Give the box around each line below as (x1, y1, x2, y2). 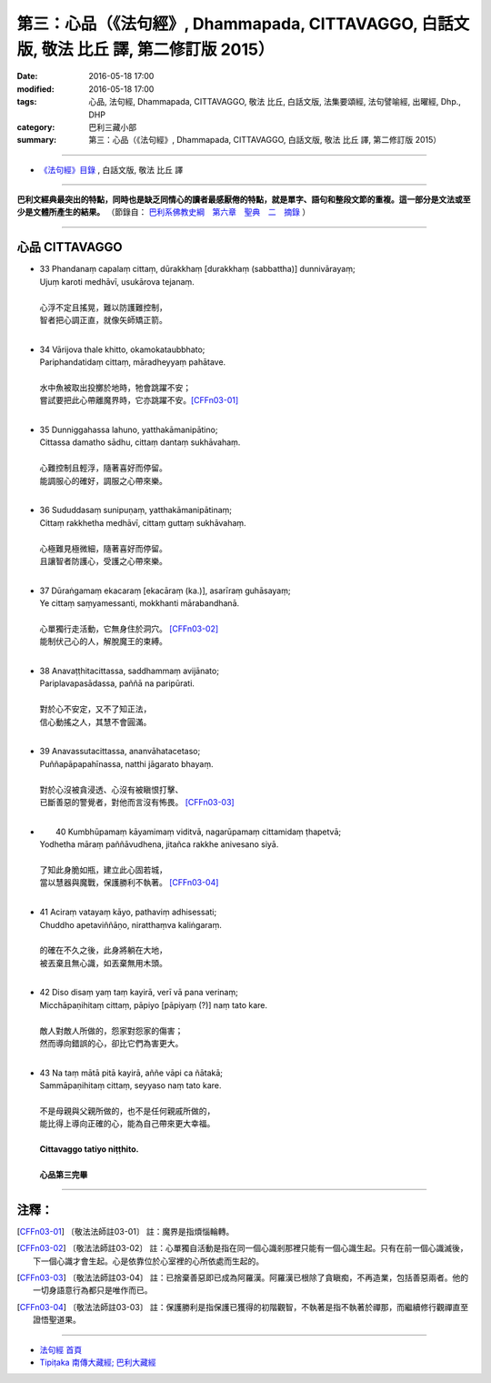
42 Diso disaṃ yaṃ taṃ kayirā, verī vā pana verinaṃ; (39, 987, 238, 998)
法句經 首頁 (39, 1344, 82, 1355)
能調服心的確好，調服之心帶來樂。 (39, 475, 167, 486)
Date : (16, 71, 38, 82)
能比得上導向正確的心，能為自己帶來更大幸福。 (39, 1118, 215, 1129)
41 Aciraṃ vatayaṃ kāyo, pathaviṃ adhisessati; (39, 906, 217, 918)
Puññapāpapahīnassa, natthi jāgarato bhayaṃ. (39, 758, 214, 769)
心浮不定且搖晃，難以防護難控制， (39, 301, 167, 313)
